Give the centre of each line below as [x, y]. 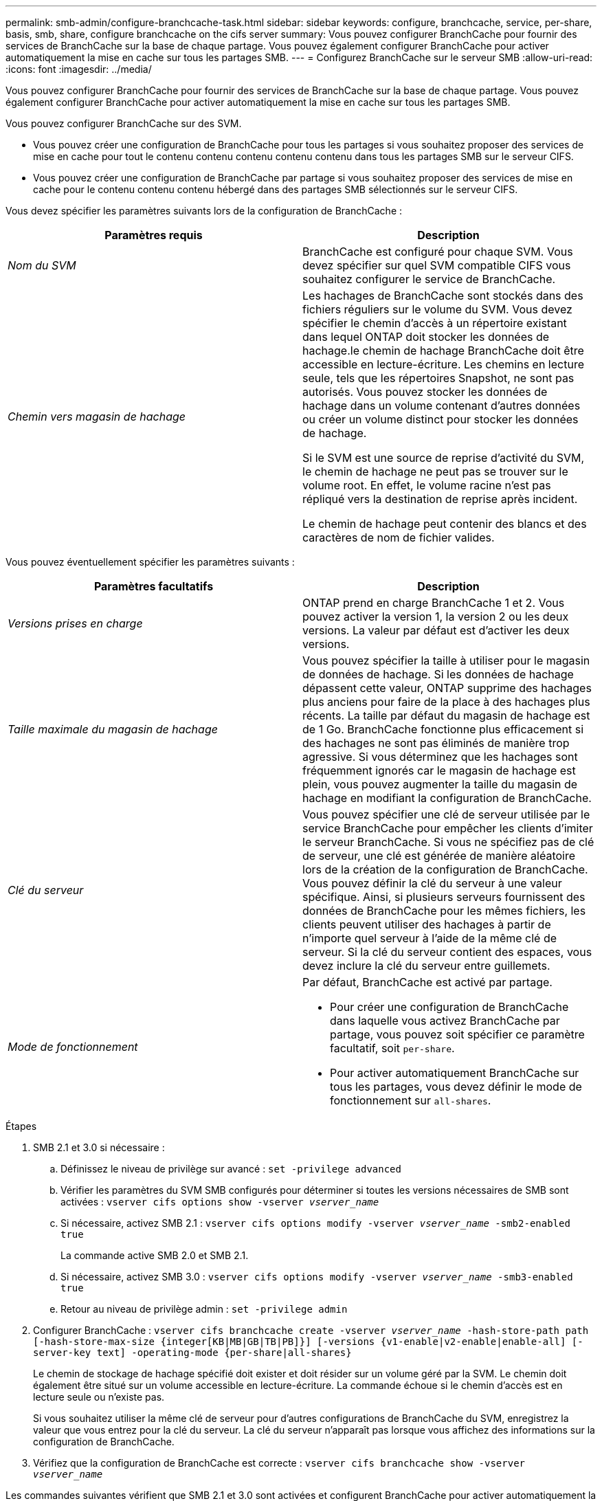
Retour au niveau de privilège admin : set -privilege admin [204, 1309]
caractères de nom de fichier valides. [399, 537]
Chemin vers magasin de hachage [97, 416]
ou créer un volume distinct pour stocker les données [441, 419]
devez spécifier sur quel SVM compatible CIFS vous [437, 265]
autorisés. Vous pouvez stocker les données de [425, 392]
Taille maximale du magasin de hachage [113, 729]
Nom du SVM [42, 265]
